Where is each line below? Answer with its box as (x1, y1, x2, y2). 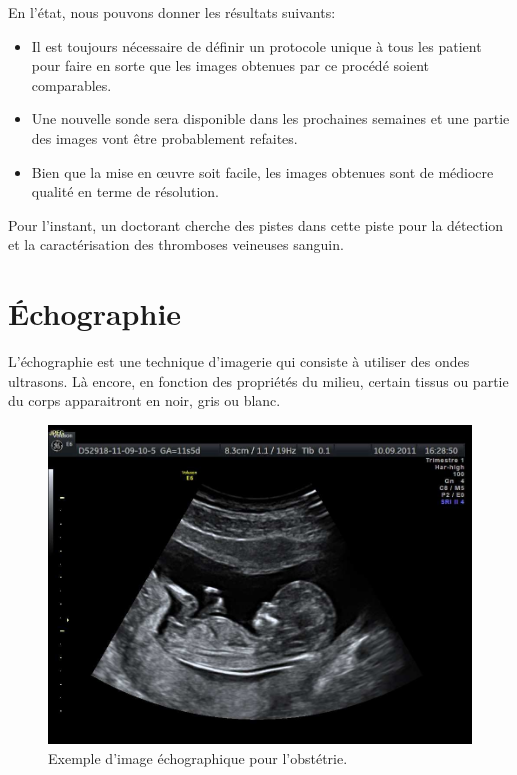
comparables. (31, 74, 112, 95)
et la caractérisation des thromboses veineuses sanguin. (8, 234, 344, 255)
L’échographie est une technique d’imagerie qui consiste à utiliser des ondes (8, 351, 470, 372)
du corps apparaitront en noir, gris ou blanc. (8, 390, 281, 411)
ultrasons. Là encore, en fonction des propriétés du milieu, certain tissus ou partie (8, 370, 509, 391)
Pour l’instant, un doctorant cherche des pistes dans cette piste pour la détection (8, 214, 504, 235)
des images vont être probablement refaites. (31, 127, 298, 148)
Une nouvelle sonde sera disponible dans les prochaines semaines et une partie (31, 108, 510, 129)
